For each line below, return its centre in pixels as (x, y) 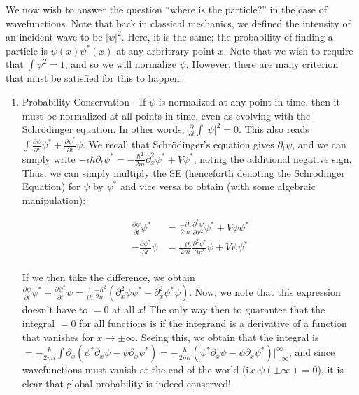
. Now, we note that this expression (265, 292)
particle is (27, 50)
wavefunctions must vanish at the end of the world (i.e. (140, 369)
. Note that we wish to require (288, 50)
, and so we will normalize (120, 64)
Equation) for (51, 186)
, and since (312, 352)
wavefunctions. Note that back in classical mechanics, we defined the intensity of (178, 23)
